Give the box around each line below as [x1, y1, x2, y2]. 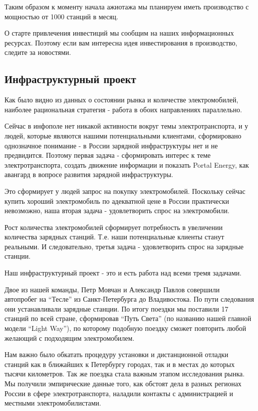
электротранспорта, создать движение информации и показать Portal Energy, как [4, 159, 249, 170]
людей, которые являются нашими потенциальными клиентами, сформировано [4, 130, 242, 140]
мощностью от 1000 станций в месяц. [4, 11, 118, 21]
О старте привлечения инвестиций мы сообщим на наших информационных [4, 28, 234, 38]
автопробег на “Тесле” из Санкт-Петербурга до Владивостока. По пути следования [4, 294, 254, 304]
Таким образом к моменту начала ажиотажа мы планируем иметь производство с [4, 1, 249, 11]
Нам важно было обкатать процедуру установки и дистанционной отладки [4, 349, 229, 360]
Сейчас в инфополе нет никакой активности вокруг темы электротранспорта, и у [4, 121, 248, 131]
